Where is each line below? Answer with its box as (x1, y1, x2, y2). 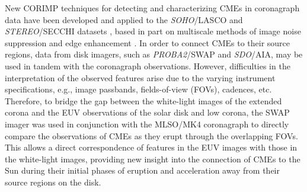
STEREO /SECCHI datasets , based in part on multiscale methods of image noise (5, 25, 301, 37)
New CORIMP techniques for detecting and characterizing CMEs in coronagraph (5, 2, 300, 14)
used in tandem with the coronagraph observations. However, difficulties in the (5, 59, 290, 72)
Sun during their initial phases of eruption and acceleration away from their (5, 164, 280, 177)
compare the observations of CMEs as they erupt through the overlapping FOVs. (5, 129, 298, 142)
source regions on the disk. (5, 175, 101, 188)
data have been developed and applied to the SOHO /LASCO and (5, 13, 243, 25)
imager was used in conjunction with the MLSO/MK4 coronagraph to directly (5, 117, 289, 130)
